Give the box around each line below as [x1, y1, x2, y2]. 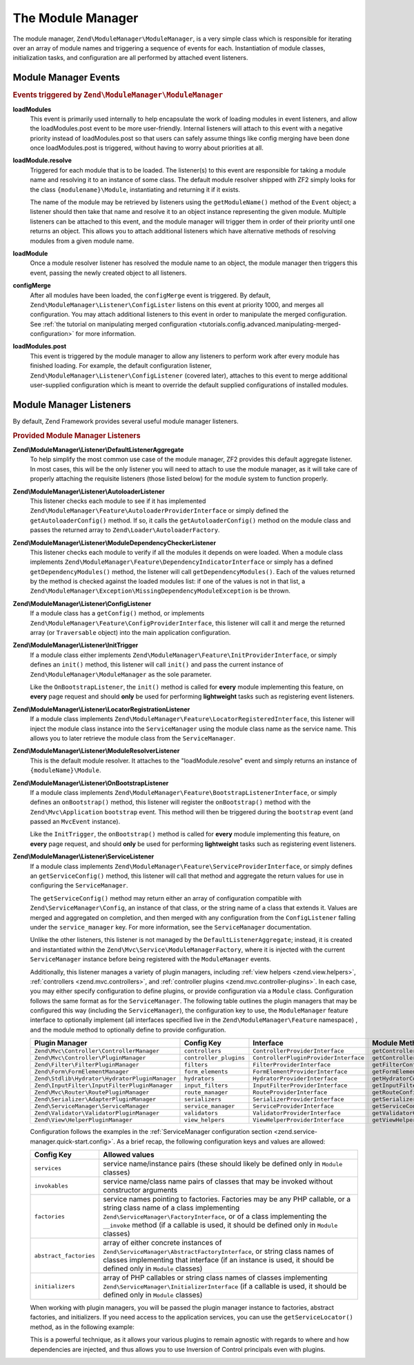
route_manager [184, 1089, 228, 1097]
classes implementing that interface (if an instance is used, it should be [103, 1255, 335, 1265]
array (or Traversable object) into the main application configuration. [30, 629, 231, 637]
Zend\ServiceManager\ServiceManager [34, 1103, 150, 1110]
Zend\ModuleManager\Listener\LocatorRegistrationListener [12, 705, 190, 714]
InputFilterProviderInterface [253, 1082, 348, 1090]
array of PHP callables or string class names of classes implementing [103, 1273, 328, 1283]
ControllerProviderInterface [253, 1048, 344, 1055]
